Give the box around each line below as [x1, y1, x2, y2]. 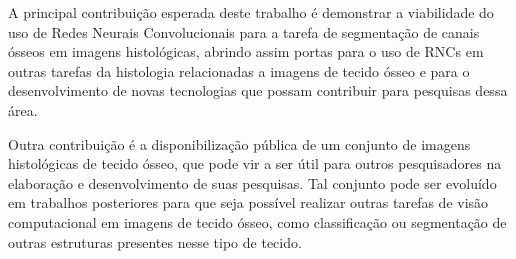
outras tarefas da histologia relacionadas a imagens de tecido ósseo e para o [8, 60, 470, 81]
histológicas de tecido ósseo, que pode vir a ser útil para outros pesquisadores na [8, 153, 502, 174]
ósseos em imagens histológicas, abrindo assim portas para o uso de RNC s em [8, 41, 484, 62]
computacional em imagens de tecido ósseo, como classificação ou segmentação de [8, 211, 507, 232]
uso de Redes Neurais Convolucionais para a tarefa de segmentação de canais [8, 21, 480, 42]
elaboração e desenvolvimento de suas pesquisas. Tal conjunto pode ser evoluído [8, 172, 497, 193]
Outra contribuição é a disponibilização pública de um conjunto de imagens [8, 133, 471, 154]
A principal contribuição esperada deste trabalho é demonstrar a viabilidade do [8, 2, 494, 22]
